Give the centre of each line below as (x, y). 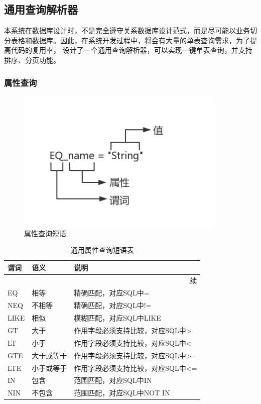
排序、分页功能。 (32, 60)
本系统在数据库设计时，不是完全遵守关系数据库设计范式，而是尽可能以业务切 (130, 30)
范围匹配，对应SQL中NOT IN (122, 393)
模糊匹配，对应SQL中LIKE (117, 318)
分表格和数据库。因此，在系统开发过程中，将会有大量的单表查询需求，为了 (127, 40)
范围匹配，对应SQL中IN (113, 380)
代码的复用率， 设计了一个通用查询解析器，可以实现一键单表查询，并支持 (132, 50)
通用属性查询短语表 (102, 250)
